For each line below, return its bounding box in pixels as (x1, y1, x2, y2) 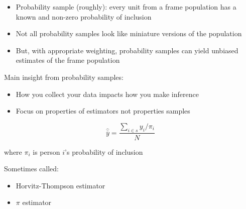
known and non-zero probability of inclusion (16, 11, 152, 22)
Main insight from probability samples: (4, 71, 124, 82)
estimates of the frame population (16, 55, 120, 65)
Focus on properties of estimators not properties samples (16, 106, 190, 116)
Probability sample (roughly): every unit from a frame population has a (16, 2, 236, 12)
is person (33, 146, 60, 157)
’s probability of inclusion (65, 146, 143, 157)
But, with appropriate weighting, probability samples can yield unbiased (16, 45, 238, 55)
